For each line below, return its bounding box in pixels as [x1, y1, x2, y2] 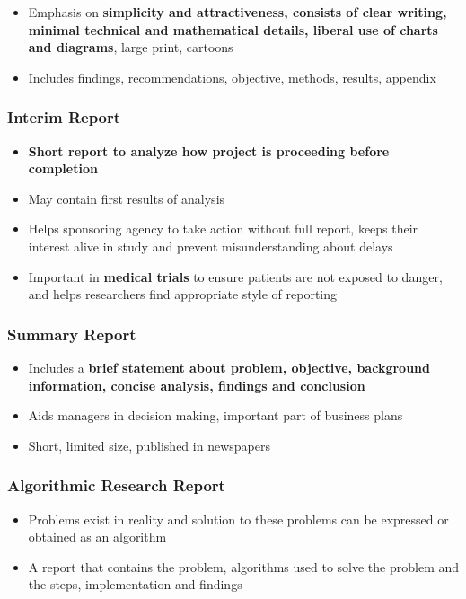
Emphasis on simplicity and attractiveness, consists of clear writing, [28, 3, 447, 21]
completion [28, 159, 98, 178]
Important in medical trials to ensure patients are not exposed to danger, [28, 267, 443, 286]
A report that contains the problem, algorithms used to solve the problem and [28, 557, 460, 576]
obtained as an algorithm [28, 527, 167, 546]
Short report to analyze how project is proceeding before [28, 141, 390, 160]
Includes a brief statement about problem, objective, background [28, 357, 430, 376]
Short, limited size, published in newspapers [28, 436, 270, 454]
